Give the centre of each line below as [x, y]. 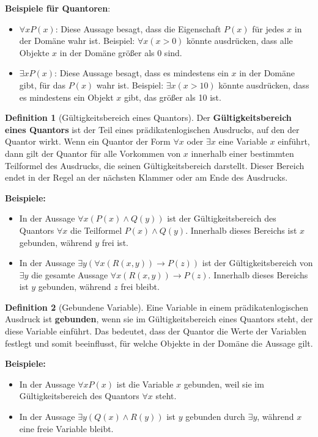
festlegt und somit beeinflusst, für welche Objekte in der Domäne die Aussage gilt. [159, 343]
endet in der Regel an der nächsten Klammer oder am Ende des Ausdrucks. [146, 177]
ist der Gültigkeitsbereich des [222, 218]
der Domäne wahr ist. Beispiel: [77, 41]
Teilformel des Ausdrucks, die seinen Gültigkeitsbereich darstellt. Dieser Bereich [155, 165]
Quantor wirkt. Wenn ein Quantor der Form [88, 141]
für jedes [268, 28]
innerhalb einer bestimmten [242, 153]
